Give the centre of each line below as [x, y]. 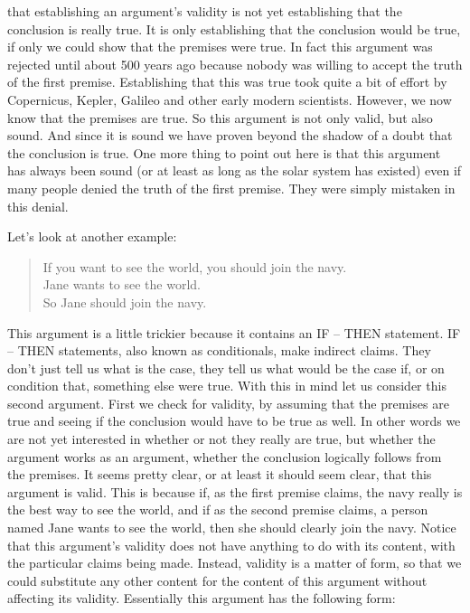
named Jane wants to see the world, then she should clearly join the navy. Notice [232, 528]
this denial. [38, 206]
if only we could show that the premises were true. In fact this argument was [220, 47]
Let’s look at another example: [92, 236]
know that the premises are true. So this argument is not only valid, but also [220, 117]
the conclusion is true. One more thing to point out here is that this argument [224, 152]
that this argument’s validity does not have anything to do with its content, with [231, 545]
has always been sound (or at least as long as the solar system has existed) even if [235, 170]
